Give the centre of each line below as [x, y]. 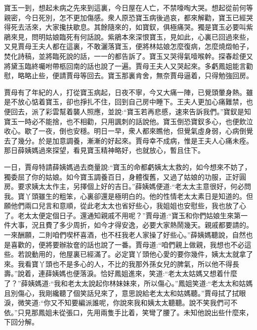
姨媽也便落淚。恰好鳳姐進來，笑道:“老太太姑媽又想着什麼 [145, 273]
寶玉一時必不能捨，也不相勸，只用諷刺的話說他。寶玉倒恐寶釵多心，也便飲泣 [128, 121]
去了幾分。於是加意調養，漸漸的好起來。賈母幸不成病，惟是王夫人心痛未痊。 [128, 140]
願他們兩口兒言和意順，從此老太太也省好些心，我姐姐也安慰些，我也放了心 [125, 206]
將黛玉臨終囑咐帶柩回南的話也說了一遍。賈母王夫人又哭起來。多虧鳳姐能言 [125, 66]
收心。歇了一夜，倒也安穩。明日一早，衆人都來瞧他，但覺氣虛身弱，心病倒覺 [128, 131]
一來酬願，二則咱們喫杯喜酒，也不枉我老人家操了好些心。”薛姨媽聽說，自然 [125, 235]
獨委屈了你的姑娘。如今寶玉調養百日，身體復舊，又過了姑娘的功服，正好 [122, 176]
